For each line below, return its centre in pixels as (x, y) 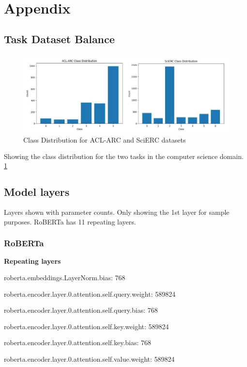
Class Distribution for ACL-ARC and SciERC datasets (105, 140)
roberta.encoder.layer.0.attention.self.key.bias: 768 (78, 343)
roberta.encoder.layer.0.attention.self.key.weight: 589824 (86, 326)
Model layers (37, 192)
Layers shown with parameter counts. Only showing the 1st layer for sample (117, 212)
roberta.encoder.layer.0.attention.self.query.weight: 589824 (90, 294)
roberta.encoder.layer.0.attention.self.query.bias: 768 (81, 310)
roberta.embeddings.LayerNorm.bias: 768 (65, 277)
